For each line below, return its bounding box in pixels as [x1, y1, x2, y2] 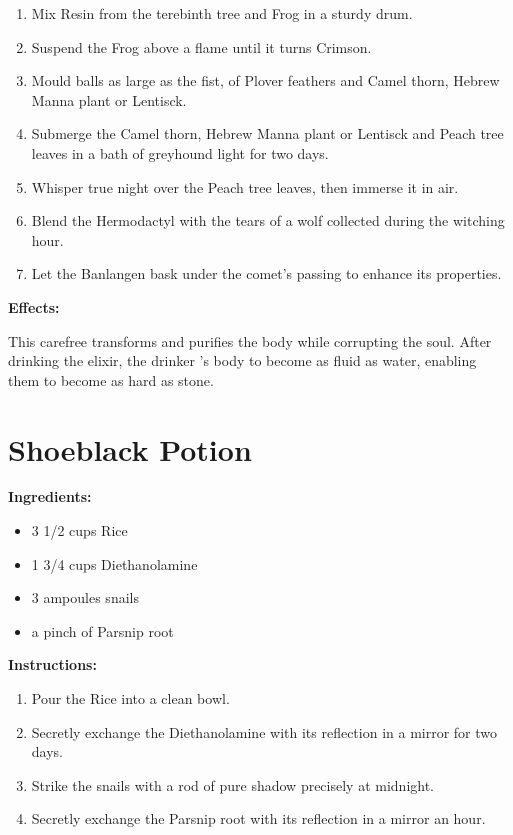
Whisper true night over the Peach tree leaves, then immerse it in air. [31, 176, 459, 197]
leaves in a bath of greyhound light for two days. [31, 142, 329, 163]
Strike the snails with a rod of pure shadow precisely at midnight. [31, 774, 435, 795]
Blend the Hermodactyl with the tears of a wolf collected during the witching [31, 210, 505, 231]
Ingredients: [8, 486, 92, 507]
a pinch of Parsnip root [31, 620, 174, 641]
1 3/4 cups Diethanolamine [31, 553, 198, 574]
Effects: [8, 296, 60, 317]
